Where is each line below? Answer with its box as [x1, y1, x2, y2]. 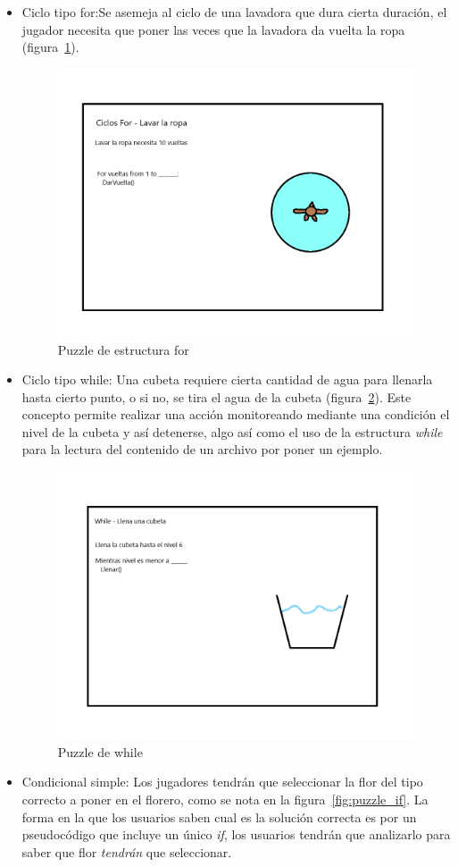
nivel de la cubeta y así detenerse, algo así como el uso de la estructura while [21, 422, 443, 441]
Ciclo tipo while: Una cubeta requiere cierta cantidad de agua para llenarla [21, 370, 433, 389]
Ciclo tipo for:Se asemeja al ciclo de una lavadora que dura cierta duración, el [21, 3, 447, 21]
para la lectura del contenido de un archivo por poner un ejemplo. [21, 440, 383, 459]
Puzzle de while [57, 742, 143, 761]
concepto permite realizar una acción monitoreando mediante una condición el [21, 405, 450, 424]
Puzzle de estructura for [57, 340, 189, 358]
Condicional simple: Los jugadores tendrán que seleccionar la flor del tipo [21, 772, 423, 791]
